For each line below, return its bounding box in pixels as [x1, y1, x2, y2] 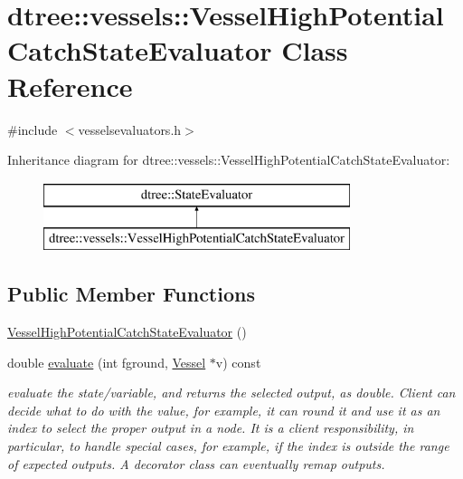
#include [7, 120, 58, 139]
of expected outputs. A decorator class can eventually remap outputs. [7, 454, 385, 473]
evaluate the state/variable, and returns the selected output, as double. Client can [7, 383, 456, 402]
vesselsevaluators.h [78, 120, 182, 139]
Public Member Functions [7, 280, 255, 308]
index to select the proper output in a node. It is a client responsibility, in [7, 418, 414, 437]
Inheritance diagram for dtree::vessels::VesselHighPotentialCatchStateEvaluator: [7, 150, 450, 169]
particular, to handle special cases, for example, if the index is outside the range [7, 436, 449, 455]
